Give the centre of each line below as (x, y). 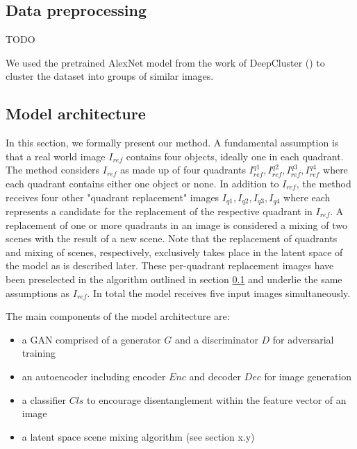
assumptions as (38, 293)
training (39, 353)
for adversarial (303, 339)
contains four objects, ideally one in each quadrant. (235, 156)
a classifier (44, 399)
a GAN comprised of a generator (91, 339)
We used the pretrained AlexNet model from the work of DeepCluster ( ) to (165, 62)
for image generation (308, 376)
